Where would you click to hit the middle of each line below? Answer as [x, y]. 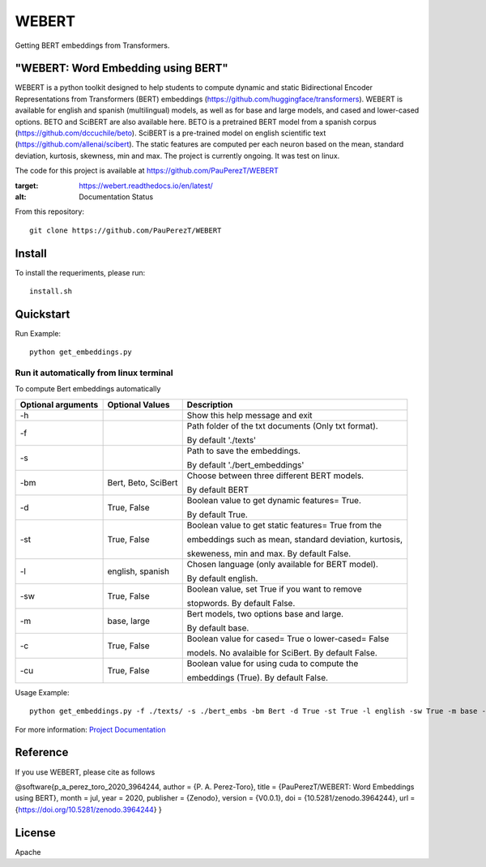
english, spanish [139, 571]
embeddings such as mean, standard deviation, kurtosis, [294, 539]
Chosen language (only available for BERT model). [282, 564]
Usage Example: [42, 692]
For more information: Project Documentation [90, 729]
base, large [128, 621]
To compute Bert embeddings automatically [88, 389]
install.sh [51, 291]
